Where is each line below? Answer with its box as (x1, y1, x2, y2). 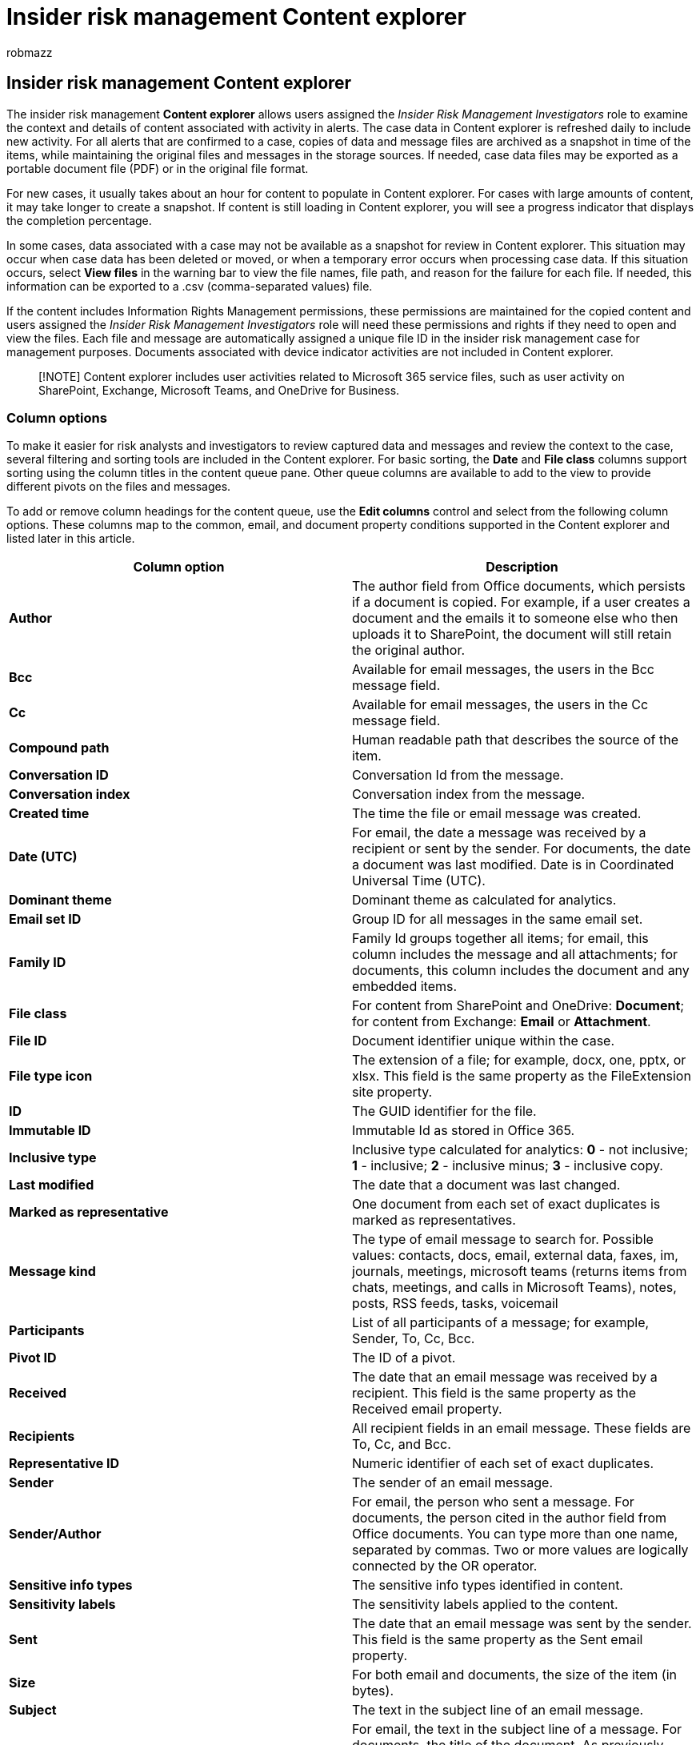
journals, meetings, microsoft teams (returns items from (352, 1263, 687, 1280)
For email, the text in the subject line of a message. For (352, 1721, 682, 1738)
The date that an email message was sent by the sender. (352, 1615, 692, 1632)
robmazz (6, 45, 53, 59)
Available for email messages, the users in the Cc (352, 696, 649, 713)
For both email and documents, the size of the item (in (352, 1667, 678, 1683)
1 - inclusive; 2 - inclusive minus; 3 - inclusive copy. (352, 1157, 663, 1174)
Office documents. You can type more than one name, (352, 1526, 678, 1542)
